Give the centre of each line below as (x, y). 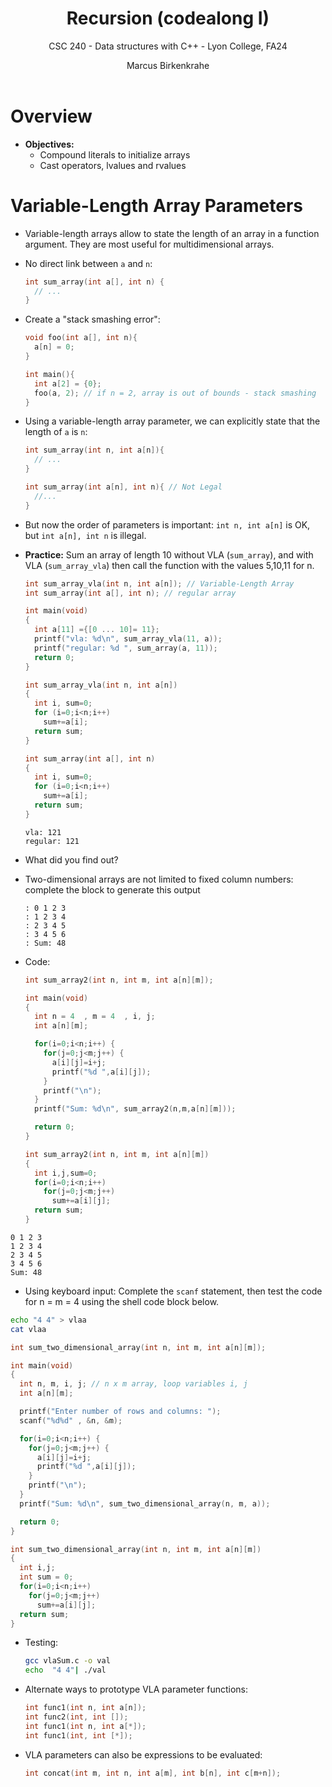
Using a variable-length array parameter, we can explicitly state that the (172, 421)
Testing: (41, 1643)
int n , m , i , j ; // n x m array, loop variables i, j (133, 1384)
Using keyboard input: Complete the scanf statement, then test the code (173, 1291)
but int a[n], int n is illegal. (85, 535)
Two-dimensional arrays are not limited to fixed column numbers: (159, 879)
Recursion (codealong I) (168, 18)
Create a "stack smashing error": (92, 319)
